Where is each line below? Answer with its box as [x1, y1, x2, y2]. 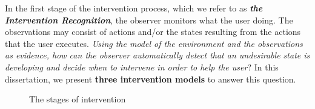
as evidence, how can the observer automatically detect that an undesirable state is [5, 49, 310, 61]
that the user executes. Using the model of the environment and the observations [5, 37, 303, 49]
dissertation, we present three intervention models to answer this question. [5, 72, 296, 85]
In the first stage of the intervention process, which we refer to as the [5, 2, 263, 14]
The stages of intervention [29, 93, 126, 105]
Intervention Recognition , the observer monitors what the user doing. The [5, 13, 293, 26]
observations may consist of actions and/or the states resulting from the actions [5, 25, 301, 38]
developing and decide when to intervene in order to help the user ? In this [5, 60, 279, 73]
